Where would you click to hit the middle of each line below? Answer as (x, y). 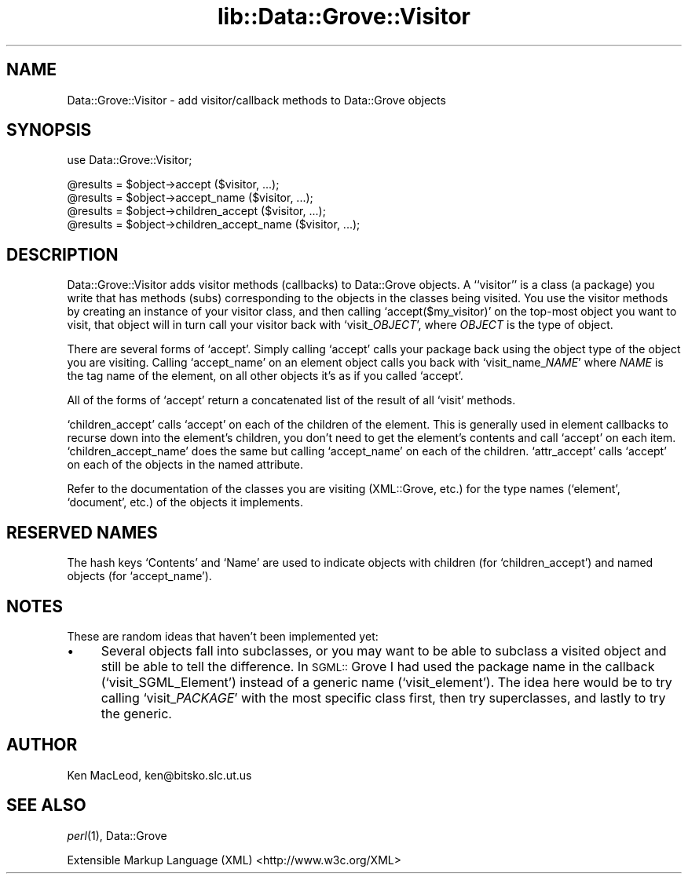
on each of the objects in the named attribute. (185, 465)
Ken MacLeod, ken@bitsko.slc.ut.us (159, 775)
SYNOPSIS (49, 130)
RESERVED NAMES (82, 532)
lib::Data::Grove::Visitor (344, 16)
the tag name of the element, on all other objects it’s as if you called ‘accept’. (265, 376)
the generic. (136, 713)
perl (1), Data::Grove (117, 835)
